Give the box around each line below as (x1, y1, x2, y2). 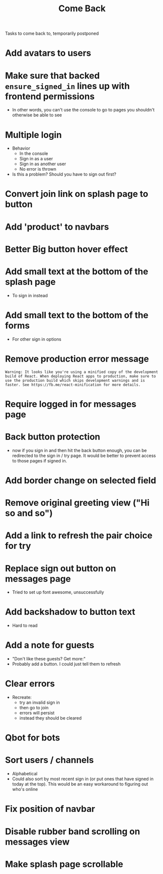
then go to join (19, 705, 49, 711)
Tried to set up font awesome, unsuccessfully (12, 590, 104, 595)
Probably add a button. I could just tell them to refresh (12, 661, 121, 667)
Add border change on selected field (5, 475, 156, 486)
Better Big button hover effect (5, 243, 128, 255)
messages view (5, 836, 70, 847)
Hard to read (12, 623, 38, 629)
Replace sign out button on (5, 563, 116, 574)
